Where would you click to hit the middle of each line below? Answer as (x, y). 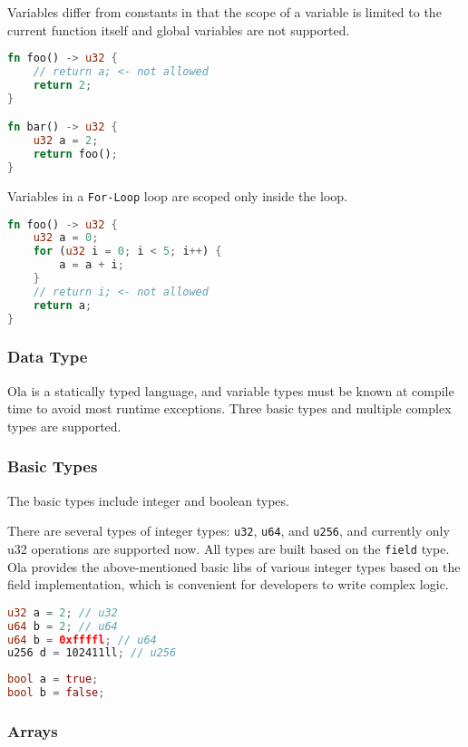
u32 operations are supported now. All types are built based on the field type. (229, 548)
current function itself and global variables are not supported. (179, 29)
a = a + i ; (92, 265)
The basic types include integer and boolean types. (148, 500)
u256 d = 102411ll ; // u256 (92, 653)
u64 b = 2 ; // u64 (63, 626)
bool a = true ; (53, 679)
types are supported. (64, 426)
